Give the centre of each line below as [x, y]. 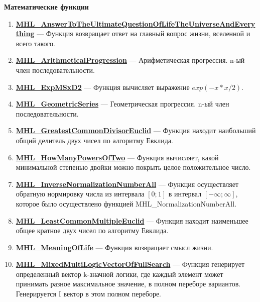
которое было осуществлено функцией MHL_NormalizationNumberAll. [126, 203]
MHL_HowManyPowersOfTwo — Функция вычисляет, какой [117, 157]
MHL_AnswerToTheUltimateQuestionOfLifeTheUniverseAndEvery [136, 23]
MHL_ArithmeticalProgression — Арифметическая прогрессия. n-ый [130, 60]
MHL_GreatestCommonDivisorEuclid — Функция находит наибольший [136, 130]
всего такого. [35, 43]
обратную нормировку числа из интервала [80, 194]
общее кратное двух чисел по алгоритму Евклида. [92, 230]
